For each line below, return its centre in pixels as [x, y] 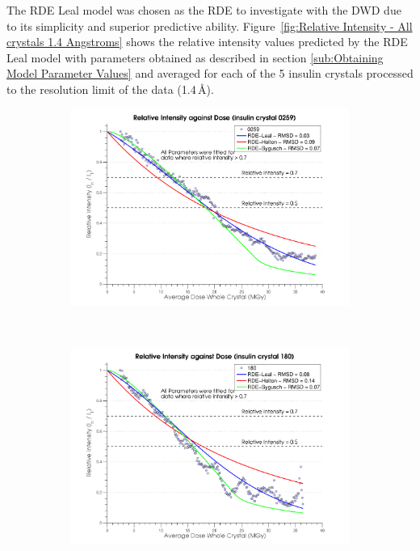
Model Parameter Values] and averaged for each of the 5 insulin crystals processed [210, 73]
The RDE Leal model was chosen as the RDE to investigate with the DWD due [204, 10]
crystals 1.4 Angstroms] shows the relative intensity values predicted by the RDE [207, 42]
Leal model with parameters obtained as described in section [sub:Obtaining [195, 57]
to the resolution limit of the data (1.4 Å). [110, 89]
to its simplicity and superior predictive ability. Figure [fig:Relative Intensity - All [210, 25]
